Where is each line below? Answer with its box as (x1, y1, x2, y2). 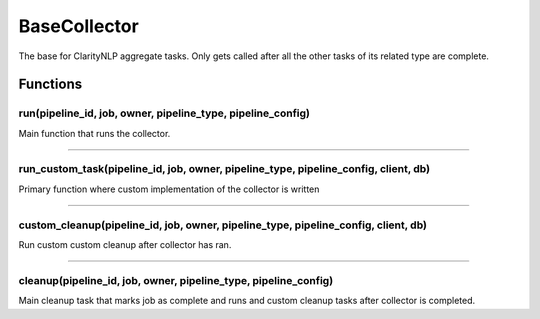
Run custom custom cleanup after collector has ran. (18, 238, 232, 250)
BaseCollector (18, 15, 139, 37)
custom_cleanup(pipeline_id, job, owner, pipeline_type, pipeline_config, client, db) (18, 218, 427, 232)
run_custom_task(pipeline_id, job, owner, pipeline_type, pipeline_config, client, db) (18, 162, 430, 176)
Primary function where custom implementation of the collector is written (18, 183, 320, 195)
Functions (18, 76, 83, 93)
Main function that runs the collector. (18, 127, 171, 139)
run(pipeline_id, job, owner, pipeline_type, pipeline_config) (18, 106, 310, 120)
